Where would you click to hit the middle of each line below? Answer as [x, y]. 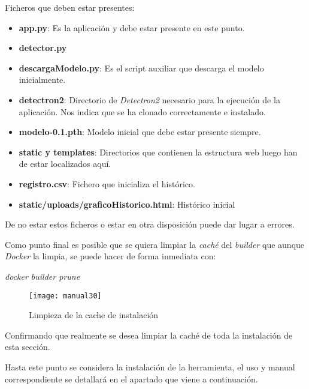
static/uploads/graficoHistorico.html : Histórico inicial [127, 204]
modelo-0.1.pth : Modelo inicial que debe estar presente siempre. [140, 132]
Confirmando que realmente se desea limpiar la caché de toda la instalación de [149, 335]
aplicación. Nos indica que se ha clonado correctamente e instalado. [142, 111]
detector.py [43, 48]
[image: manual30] [65, 296]
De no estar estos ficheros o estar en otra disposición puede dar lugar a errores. [150, 224]
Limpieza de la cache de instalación [94, 315]
